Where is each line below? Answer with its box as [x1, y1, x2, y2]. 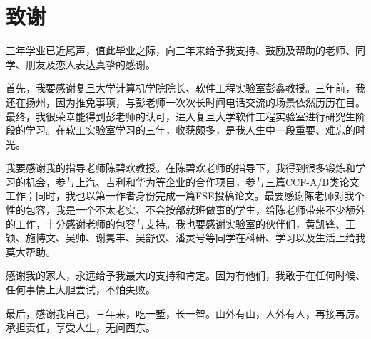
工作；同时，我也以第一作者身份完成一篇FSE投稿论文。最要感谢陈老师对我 [6, 188, 355, 203]
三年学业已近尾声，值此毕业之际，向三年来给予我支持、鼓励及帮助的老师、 [6, 43, 355, 58]
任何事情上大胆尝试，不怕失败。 [6, 282, 156, 297]
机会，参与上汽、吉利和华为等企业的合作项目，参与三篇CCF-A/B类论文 [25, 174, 360, 189]
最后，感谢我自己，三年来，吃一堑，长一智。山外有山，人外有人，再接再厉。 [6, 306, 365, 320]
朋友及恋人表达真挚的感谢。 [25, 56, 156, 71]
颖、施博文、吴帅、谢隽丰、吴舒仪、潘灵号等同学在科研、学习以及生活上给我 [6, 230, 365, 245]
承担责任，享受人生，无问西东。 [6, 320, 156, 335]
